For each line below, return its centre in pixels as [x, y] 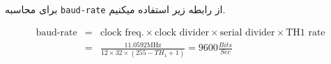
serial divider [247, 32]
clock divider [182, 32]
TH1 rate [306, 32]
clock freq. [122, 32]
